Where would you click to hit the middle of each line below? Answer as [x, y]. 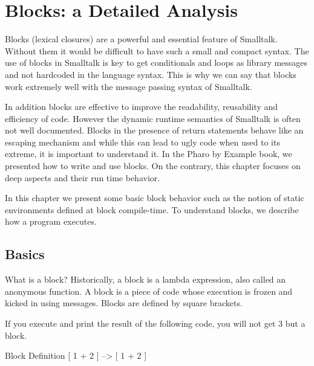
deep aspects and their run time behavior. [83, 177]
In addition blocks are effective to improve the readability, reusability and [142, 107]
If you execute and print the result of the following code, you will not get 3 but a [155, 323]
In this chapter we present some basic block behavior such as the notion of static [155, 198]
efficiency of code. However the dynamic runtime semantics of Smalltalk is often [153, 118]
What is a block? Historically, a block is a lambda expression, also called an [146, 279]
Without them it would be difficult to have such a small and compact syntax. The [157, 50]
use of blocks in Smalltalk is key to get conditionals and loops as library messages [156, 63]
